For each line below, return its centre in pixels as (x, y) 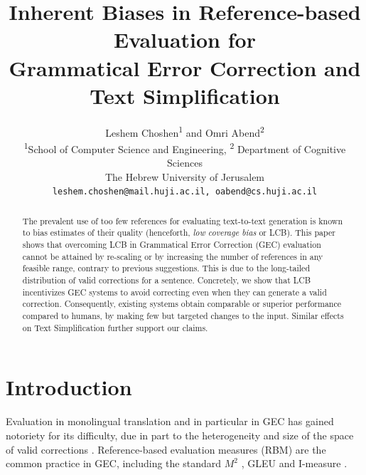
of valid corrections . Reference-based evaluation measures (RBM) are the (166, 449)
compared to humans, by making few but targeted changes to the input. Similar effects (183, 316)
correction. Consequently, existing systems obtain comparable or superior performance (182, 304)
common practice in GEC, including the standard (114, 463)
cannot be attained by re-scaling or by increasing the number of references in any (173, 256)
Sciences (185, 163)
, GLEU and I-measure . (294, 463)
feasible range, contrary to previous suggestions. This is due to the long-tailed (166, 268)
